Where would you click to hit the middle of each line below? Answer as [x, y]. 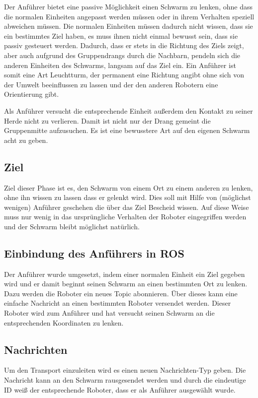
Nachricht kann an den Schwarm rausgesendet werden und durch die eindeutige [125, 380]
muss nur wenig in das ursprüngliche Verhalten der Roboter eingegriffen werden [125, 217]
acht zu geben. [26, 140]
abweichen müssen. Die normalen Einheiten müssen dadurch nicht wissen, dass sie [129, 26]
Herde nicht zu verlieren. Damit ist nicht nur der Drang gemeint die [107, 120]
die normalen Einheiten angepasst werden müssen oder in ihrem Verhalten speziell [129, 16]
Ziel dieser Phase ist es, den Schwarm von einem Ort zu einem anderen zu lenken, [129, 187]
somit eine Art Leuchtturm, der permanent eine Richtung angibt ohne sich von [124, 75]
